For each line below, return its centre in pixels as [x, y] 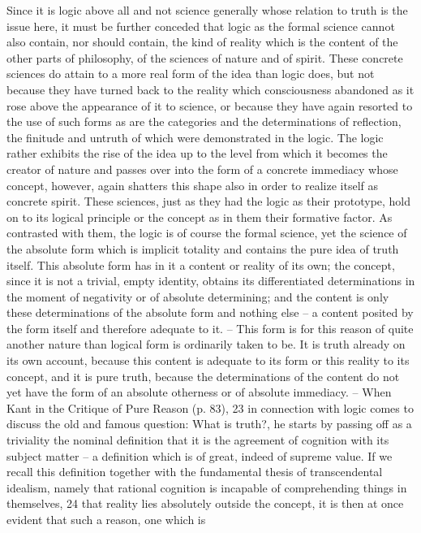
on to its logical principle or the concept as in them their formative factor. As [200, 217]
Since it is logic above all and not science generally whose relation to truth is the [207, 10]
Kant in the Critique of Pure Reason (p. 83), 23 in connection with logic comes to [210, 407]
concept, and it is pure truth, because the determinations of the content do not [203, 376]
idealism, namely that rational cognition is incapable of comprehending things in [207, 487]
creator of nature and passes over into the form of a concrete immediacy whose [202, 169]
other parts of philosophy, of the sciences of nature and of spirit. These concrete [205, 57]
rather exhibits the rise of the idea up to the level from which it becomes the [197, 153]
